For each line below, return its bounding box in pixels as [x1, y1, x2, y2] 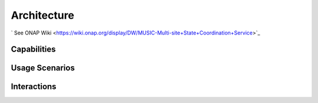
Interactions [11, 82, 57, 92]
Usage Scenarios [11, 63, 75, 73]
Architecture [11, 9, 75, 22]
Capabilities [11, 44, 56, 54]
